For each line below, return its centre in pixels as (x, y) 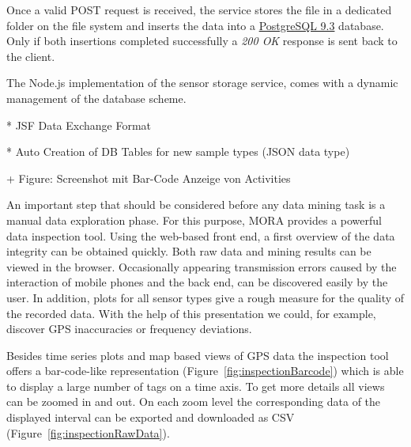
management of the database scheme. (96, 98)
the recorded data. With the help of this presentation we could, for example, (191, 313)
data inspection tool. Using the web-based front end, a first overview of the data (201, 235)
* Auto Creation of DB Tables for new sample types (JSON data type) (178, 152)
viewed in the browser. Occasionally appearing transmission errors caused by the (202, 266)
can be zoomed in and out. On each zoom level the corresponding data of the (194, 402)
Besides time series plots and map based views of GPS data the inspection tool (198, 355)
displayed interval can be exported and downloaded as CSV (151, 417)
